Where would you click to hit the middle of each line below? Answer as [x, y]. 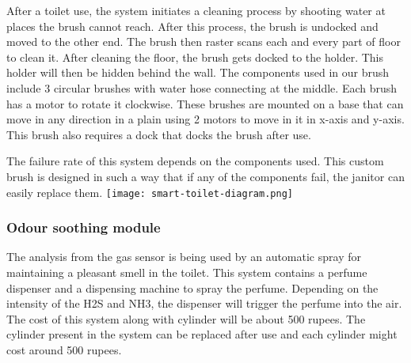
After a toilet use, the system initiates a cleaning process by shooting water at [196, 10]
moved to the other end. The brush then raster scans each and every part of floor [204, 42]
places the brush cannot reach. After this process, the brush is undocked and [192, 26]
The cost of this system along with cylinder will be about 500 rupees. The [186, 318]
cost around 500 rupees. [64, 349]
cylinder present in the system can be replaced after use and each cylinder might [202, 334]
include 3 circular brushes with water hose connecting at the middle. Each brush [202, 87]
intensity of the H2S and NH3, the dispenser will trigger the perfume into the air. [204, 303]
